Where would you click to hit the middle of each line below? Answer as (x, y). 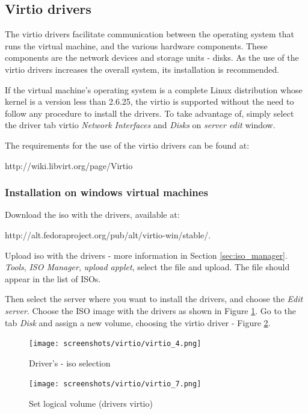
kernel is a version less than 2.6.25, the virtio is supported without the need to (149, 101)
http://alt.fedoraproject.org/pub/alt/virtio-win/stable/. (108, 234)
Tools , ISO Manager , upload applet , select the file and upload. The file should (147, 267)
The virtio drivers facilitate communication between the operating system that (150, 34)
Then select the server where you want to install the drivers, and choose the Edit (154, 299)
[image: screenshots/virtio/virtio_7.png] (115, 384)
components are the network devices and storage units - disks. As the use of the (152, 57)
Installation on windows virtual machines (106, 192)
